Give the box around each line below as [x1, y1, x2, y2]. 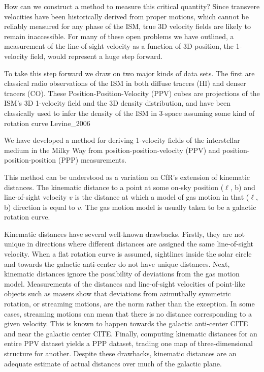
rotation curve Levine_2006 [4, 117, 90, 128]
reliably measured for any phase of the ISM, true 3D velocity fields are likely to [4, 21, 251, 32]
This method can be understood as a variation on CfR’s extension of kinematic [4, 171, 250, 182]
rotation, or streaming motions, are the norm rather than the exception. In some [4, 298, 255, 309]
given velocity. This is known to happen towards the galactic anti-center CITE [4, 318, 248, 329]
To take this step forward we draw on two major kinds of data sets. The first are [4, 68, 255, 78]
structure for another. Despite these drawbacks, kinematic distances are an [4, 348, 237, 358]
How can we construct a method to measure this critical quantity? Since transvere [4, 1, 260, 11]
